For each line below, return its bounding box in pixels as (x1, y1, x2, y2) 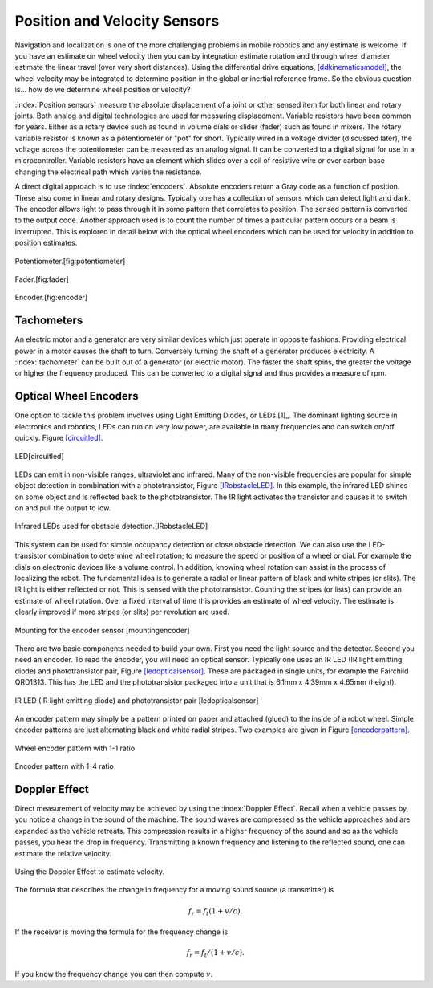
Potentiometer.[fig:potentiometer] (14, 256, 126, 266)
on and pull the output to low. (14, 503, 111, 513)
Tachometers (14, 314, 83, 327)
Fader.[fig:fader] (14, 274, 70, 284)
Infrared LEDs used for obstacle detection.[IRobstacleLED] (14, 522, 208, 531)
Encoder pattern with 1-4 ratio (14, 762, 114, 771)
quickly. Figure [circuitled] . (14, 433, 103, 443)
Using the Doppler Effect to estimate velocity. (14, 867, 164, 876)
